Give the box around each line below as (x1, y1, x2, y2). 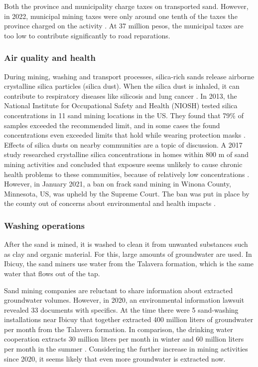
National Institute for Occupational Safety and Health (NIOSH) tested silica (4, 100, 238, 111)
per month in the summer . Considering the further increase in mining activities (4, 344, 248, 354)
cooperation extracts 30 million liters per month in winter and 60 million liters (4, 334, 244, 344)
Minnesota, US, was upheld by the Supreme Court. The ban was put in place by (4, 188, 250, 198)
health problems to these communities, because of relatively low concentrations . (4, 169, 250, 179)
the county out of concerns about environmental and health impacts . (4, 198, 216, 208)
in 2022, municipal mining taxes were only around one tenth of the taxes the (4, 10, 238, 21)
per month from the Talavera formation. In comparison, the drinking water (4, 324, 233, 334)
